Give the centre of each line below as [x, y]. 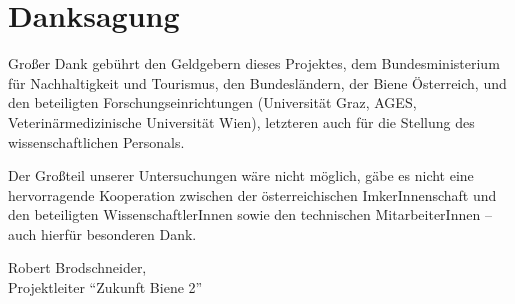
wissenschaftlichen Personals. [96, 141]
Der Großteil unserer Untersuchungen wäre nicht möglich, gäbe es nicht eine [241, 175]
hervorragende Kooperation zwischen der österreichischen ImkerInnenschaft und [252, 194]
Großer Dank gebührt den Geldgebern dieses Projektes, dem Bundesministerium [254, 63]
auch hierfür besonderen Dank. [102, 233]
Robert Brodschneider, [77, 267]
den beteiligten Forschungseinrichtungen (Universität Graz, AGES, [212, 102]
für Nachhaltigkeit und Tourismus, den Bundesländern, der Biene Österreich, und [257, 82]
